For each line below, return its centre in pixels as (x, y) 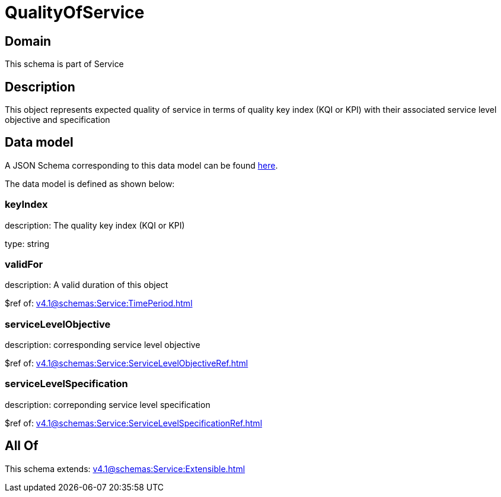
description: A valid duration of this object (87, 285)
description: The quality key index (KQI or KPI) (95, 225)
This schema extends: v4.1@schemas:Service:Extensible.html (125, 468)
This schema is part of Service (64, 64)
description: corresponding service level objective (103, 345)
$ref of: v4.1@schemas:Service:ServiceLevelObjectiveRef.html (127, 363)
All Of (22, 446)
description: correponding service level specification (108, 404)
